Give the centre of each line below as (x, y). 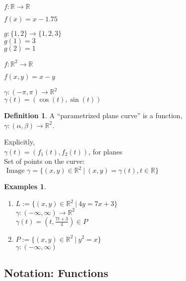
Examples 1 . (25, 186)
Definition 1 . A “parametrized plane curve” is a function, (93, 115)
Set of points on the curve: (44, 161)
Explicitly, (20, 142)
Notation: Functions (56, 272)
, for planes (105, 151)
